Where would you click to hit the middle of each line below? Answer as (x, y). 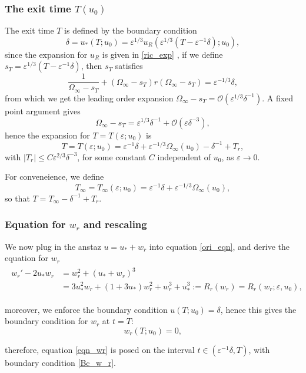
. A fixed (278, 98)
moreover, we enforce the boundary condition (86, 309)
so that (17, 198)
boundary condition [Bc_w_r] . (60, 362)
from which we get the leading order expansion (89, 98)
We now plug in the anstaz (53, 246)
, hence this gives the (258, 309)
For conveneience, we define (54, 176)
